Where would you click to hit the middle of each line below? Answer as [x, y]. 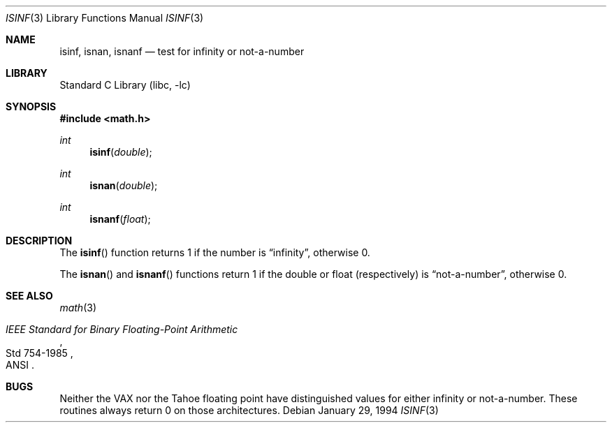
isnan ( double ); [124, 185]
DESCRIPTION [39, 241]
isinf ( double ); [121, 152]
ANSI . [20, 365]
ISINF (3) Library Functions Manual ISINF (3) [105, 18]
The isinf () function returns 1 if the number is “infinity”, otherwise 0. [215, 252]
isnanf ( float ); [120, 219]
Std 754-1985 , [39, 353]
